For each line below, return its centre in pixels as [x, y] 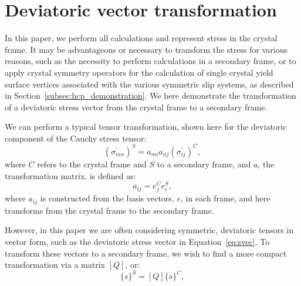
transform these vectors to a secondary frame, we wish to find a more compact [146, 253]
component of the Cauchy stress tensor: [76, 138]
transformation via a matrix [55, 265]
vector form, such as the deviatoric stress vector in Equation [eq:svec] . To [137, 242]
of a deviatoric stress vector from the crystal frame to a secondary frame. [136, 107]
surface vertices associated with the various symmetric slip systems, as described [149, 84]
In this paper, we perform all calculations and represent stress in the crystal [141, 38]
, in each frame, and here [225, 198]
